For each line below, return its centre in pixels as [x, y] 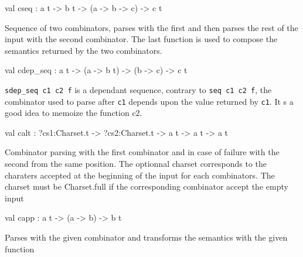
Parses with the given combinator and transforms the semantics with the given [146, 237]
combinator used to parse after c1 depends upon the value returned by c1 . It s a [149, 101]
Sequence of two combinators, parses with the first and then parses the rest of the [151, 27]
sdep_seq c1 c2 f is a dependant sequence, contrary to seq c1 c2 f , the [138, 89]
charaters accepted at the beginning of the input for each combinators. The [140, 175]
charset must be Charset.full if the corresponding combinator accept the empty [147, 186]
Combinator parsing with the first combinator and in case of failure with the [142, 152]
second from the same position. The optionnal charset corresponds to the [136, 164]
